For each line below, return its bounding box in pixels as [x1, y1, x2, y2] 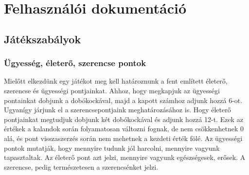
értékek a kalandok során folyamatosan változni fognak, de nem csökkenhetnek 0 [4, 123, 244, 134]
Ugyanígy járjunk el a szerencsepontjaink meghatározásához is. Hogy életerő [4, 105, 231, 115]
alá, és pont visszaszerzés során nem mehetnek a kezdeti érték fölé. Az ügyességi [4, 133, 243, 143]
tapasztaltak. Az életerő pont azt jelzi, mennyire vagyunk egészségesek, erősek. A [4, 152, 246, 162]
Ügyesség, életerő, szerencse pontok [4, 57, 146, 69]
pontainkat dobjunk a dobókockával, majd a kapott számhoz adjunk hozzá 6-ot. [4, 95, 243, 105]
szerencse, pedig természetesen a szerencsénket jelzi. [4, 161, 159, 172]
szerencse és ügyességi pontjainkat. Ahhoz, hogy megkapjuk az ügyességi [4, 85, 220, 95]
